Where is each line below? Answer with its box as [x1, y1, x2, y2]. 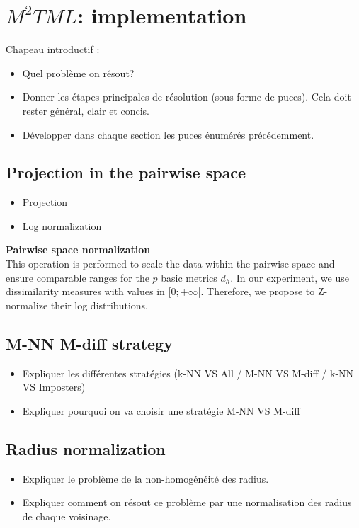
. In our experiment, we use [230, 270, 349, 285]
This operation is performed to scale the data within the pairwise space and [6, 256, 335, 271]
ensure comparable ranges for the [6, 270, 149, 285]
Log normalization [22, 218, 102, 233]
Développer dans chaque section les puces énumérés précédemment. [22, 127, 314, 142]
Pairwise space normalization [6, 242, 151, 257]
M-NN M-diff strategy [6, 332, 173, 354]
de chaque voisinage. [22, 508, 111, 523]
